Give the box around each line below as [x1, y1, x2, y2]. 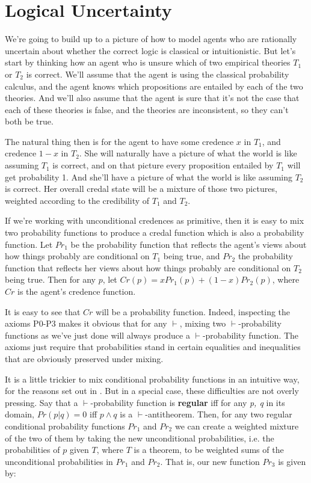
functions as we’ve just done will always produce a [5, 328, 190, 341]
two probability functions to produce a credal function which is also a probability [5, 226, 304, 239]
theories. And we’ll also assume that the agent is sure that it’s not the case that [5, 91, 300, 104]
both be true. [5, 115, 54, 128]
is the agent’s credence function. [17, 285, 136, 297]
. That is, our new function [160, 455, 260, 467]
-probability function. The [202, 328, 299, 341]
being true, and [163, 250, 220, 262]
